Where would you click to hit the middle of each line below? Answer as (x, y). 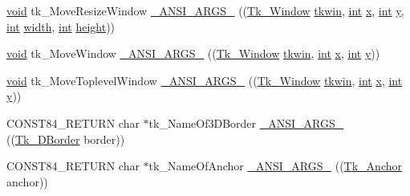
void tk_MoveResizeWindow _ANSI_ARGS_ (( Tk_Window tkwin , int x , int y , (205, 10)
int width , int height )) (61, 26)
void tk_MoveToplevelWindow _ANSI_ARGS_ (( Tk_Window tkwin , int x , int (205, 80)
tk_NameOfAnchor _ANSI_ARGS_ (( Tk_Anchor (275, 166)
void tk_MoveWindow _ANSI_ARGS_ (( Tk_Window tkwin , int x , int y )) (193, 53)
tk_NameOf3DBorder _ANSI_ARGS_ (246, 122)
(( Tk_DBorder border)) (66, 139)
